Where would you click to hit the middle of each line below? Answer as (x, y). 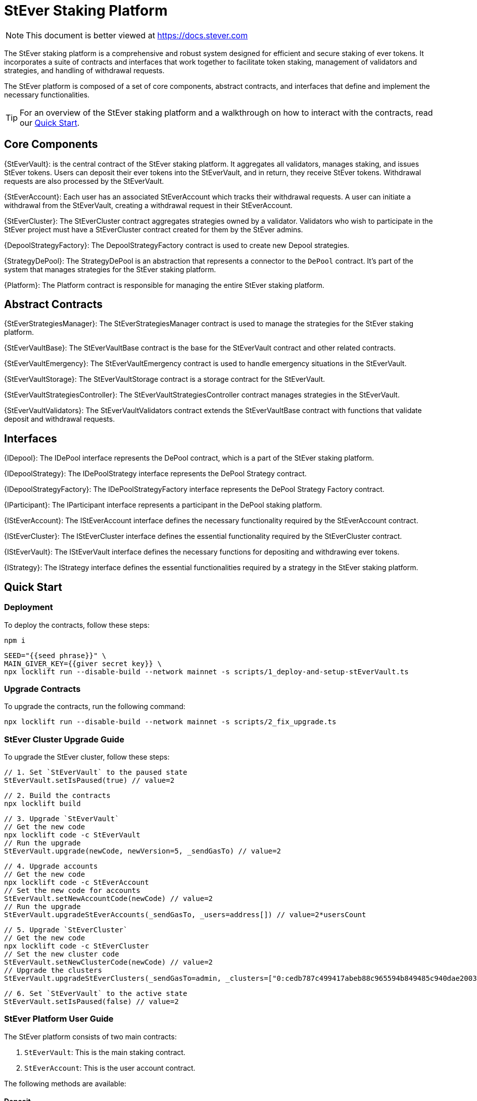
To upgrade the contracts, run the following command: (95, 707)
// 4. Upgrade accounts (51, 866)
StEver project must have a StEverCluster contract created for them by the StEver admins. (154, 229)
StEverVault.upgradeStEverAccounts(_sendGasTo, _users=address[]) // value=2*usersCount (185, 915)
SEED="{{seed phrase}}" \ (55, 655)
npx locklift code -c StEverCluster (77, 946)
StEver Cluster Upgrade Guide (64, 739)
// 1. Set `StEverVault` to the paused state (96, 772)
